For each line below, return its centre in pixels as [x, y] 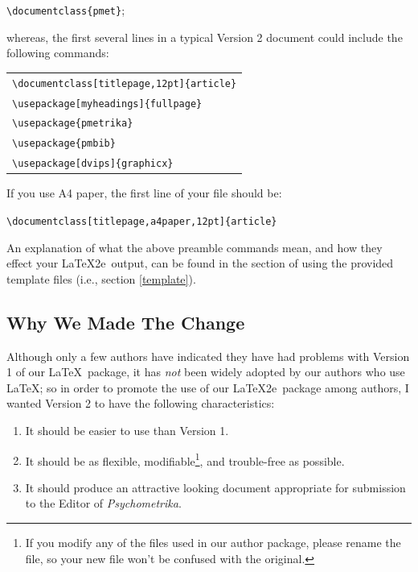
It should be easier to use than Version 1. [127, 430]
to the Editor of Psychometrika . [103, 503]
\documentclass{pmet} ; [66, 10]
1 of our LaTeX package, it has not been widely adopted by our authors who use [206, 372]
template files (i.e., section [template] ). [101, 278]
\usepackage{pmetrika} [73, 124]
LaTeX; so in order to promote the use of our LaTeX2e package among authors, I [208, 387]
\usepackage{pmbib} [64, 144]
